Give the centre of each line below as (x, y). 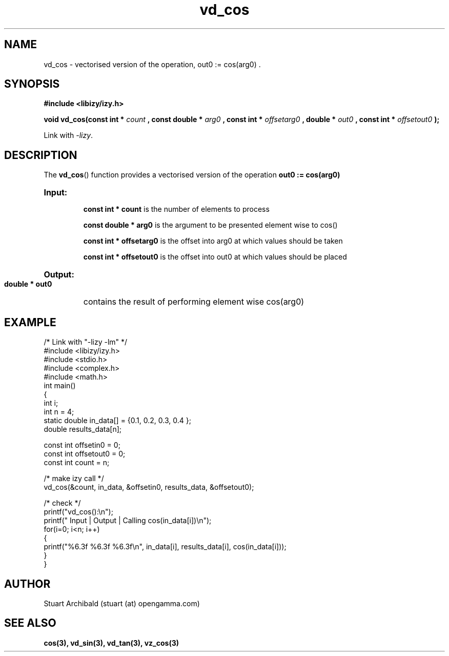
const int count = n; (77, 463)
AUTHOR (27, 584)
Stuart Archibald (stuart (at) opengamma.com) (122, 603)
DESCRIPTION (41, 155)
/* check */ (62, 503)
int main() (60, 386)
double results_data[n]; (83, 429)
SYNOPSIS (32, 84)
